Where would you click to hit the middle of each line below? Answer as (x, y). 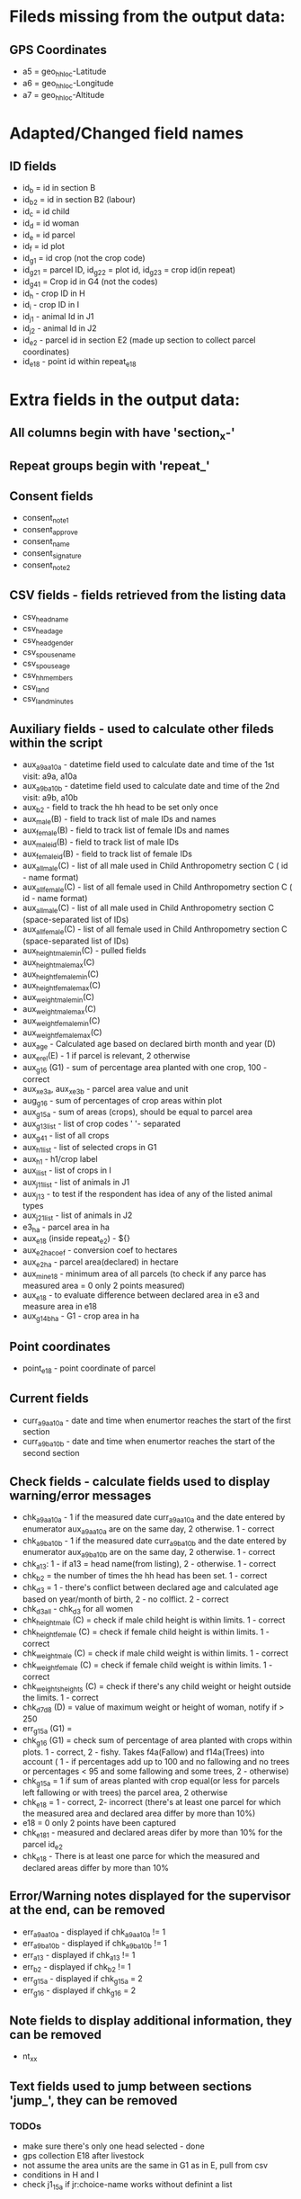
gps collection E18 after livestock (83, 2155)
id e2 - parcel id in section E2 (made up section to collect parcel (139, 341)
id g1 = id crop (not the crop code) (84, 259)
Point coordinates (60, 1346)
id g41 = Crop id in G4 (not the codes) (90, 282)
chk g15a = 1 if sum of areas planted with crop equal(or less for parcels (151, 1781)
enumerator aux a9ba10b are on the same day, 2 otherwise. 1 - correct (149, 1553)
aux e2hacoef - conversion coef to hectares (100, 1251)
